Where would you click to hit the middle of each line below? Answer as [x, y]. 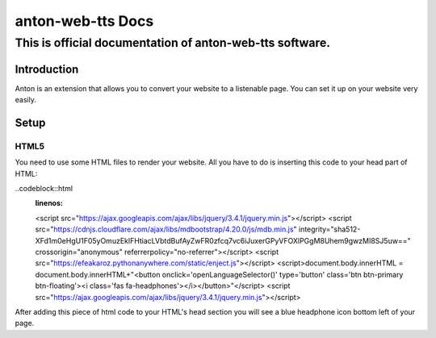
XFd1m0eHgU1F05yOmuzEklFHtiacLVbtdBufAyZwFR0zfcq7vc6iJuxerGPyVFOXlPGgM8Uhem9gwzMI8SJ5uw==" [223, 240]
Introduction [47, 69]
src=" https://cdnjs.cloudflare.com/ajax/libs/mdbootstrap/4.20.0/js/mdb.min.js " [166, 229]
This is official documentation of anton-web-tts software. [173, 43]
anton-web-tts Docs [84, 21]
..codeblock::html [44, 189]
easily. [25, 100]
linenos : [49, 203]
